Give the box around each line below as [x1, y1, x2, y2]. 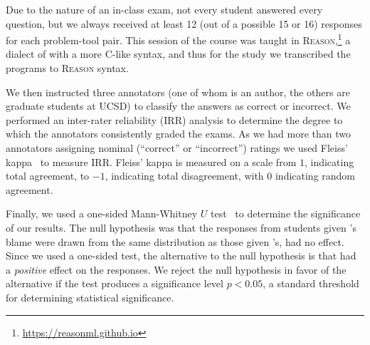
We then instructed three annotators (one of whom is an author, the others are [6, 84, 350, 99]
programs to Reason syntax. [6, 61, 129, 76]
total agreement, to [6, 168, 90, 183]
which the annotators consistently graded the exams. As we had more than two [6, 126, 351, 141]
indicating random [275, 168, 356, 183]
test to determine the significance [210, 206, 361, 221]
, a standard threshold [263, 276, 359, 291]
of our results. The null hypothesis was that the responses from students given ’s [6, 220, 356, 235]
